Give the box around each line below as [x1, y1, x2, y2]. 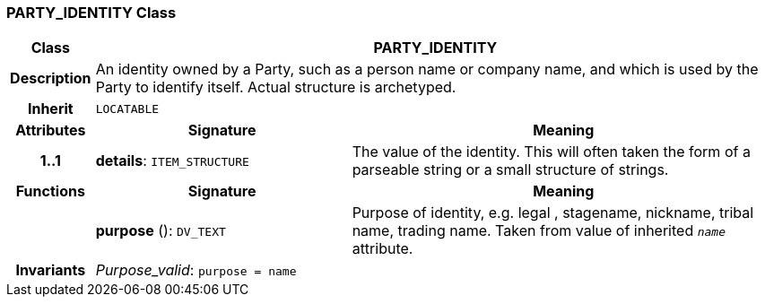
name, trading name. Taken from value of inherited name [352, 221, 726, 240]
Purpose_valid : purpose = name [95, 261, 297, 280]
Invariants [15, 261, 86, 280]
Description [10, 69, 91, 88]
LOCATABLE [95, 101, 160, 116]
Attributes [15, 121, 86, 140]
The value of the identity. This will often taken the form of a [352, 143, 751, 161]
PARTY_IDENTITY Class [6, 4, 177, 22]
